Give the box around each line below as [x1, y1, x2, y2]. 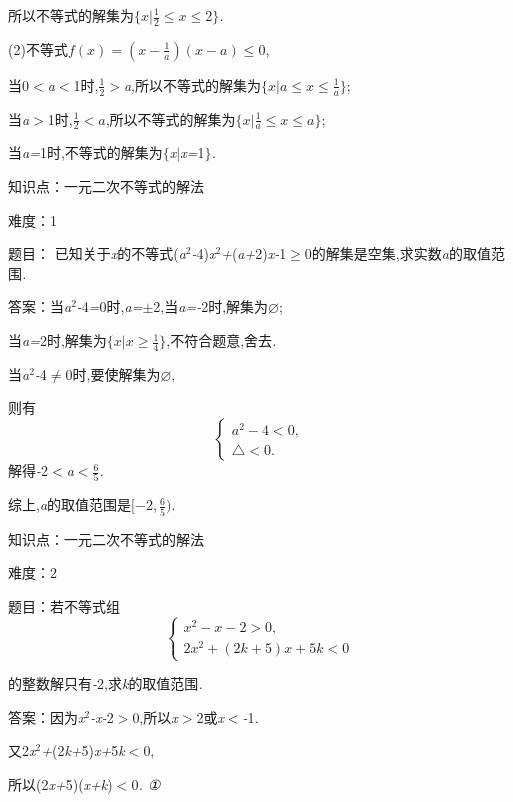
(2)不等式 [8, 38, 68, 59]
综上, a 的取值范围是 [8, 494, 132, 515]
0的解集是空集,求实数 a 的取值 [304, 243, 491, 264]
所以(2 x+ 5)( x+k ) [8, 773, 113, 794]
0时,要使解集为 [65, 363, 161, 384]
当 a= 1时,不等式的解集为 [8, 142, 163, 163]
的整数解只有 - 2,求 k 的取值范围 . [8, 673, 203, 694]
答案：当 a [8, 296, 72, 317]
